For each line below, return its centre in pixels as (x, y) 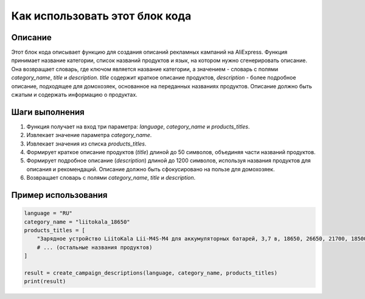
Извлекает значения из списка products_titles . (86, 144)
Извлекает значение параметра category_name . (89, 135)
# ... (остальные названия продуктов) (95, 247)
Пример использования (59, 195)
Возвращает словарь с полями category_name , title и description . (111, 178)
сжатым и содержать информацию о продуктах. (75, 95)
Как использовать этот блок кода (101, 16)
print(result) (45, 281)
